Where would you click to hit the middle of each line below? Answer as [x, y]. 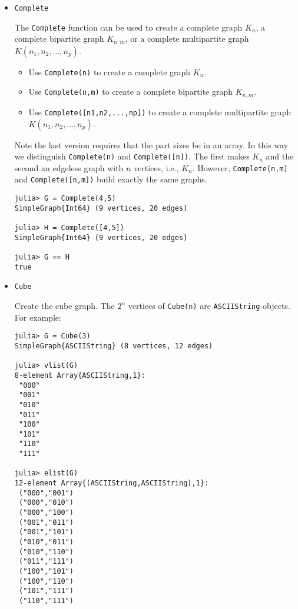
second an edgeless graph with [69, 167]
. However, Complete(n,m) [240, 167]
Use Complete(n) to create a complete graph [110, 71]
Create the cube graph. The [64, 305]
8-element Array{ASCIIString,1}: [80, 375]
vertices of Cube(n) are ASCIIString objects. [209, 305]
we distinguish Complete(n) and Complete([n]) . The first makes [132, 156]
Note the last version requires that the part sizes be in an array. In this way [151, 144]
